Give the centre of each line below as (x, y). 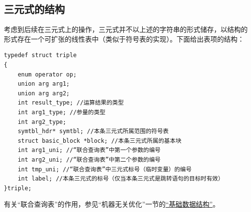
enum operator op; (47, 74)
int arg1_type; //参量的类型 (61, 112)
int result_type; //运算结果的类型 (71, 103)
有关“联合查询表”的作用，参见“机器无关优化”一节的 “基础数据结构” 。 (112, 204)
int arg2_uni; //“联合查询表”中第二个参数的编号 (89, 159)
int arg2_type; (42, 122)
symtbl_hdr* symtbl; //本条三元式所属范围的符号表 (93, 131)
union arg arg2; (44, 93)
